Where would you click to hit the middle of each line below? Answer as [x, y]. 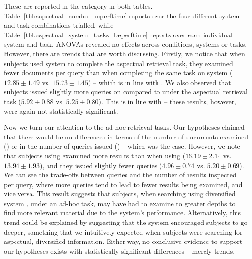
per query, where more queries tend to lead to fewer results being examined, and [123, 184]
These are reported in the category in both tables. [78, 6]
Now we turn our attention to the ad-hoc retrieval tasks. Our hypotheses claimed [124, 127]
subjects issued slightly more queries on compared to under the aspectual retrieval [126, 92]
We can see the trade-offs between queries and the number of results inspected [120, 175]
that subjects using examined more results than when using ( [95, 155]
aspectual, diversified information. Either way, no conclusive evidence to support [123, 241]
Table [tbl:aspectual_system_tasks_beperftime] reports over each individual [118, 34]
